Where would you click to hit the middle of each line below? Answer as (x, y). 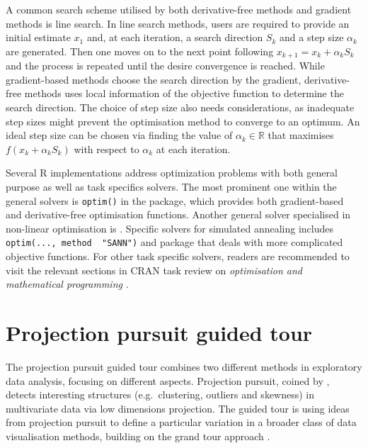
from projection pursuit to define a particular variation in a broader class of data (181, 422)
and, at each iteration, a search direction (175, 37)
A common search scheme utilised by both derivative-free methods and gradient (179, 9)
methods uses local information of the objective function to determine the (184, 93)
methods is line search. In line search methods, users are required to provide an (178, 23)
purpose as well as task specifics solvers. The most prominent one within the (171, 186)
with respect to (107, 149)
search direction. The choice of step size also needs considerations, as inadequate (180, 107)
